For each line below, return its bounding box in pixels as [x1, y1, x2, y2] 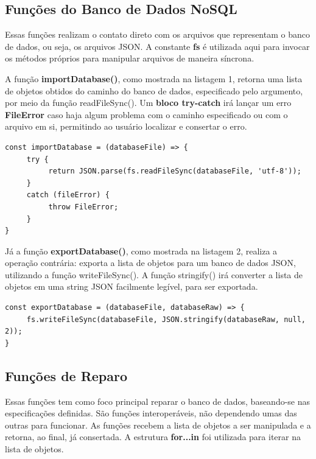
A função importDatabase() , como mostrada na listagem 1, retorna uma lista [5, 72, 303, 85]
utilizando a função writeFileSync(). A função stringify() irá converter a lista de [5, 268, 303, 281]
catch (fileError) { [26, 191, 110, 200]
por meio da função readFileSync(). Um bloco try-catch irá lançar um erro [5, 96, 292, 109]
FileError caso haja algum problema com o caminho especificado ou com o [5, 108, 288, 121]
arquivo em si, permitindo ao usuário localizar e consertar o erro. [5, 120, 247, 133]
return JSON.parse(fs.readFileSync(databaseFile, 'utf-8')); [48, 167, 301, 176]
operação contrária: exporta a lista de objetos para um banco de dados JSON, [5, 256, 296, 269]
